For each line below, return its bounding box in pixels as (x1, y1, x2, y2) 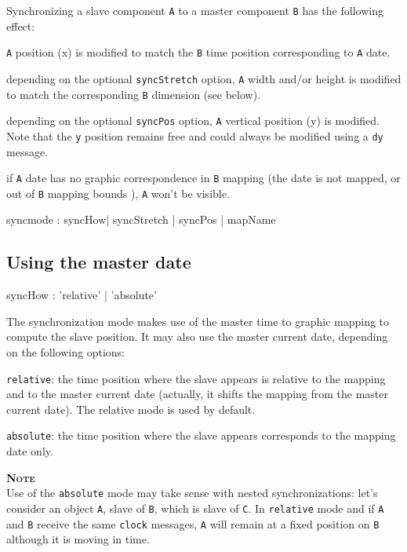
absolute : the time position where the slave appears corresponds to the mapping (6, 427, 396, 444)
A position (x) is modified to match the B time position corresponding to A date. (6, 44, 391, 60)
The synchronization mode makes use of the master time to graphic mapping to (6, 313, 390, 329)
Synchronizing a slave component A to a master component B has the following (6, 2, 383, 18)
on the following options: (6, 344, 125, 360)
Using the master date (6, 250, 191, 274)
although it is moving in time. (6, 531, 150, 547)
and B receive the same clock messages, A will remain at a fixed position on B (6, 515, 380, 532)
